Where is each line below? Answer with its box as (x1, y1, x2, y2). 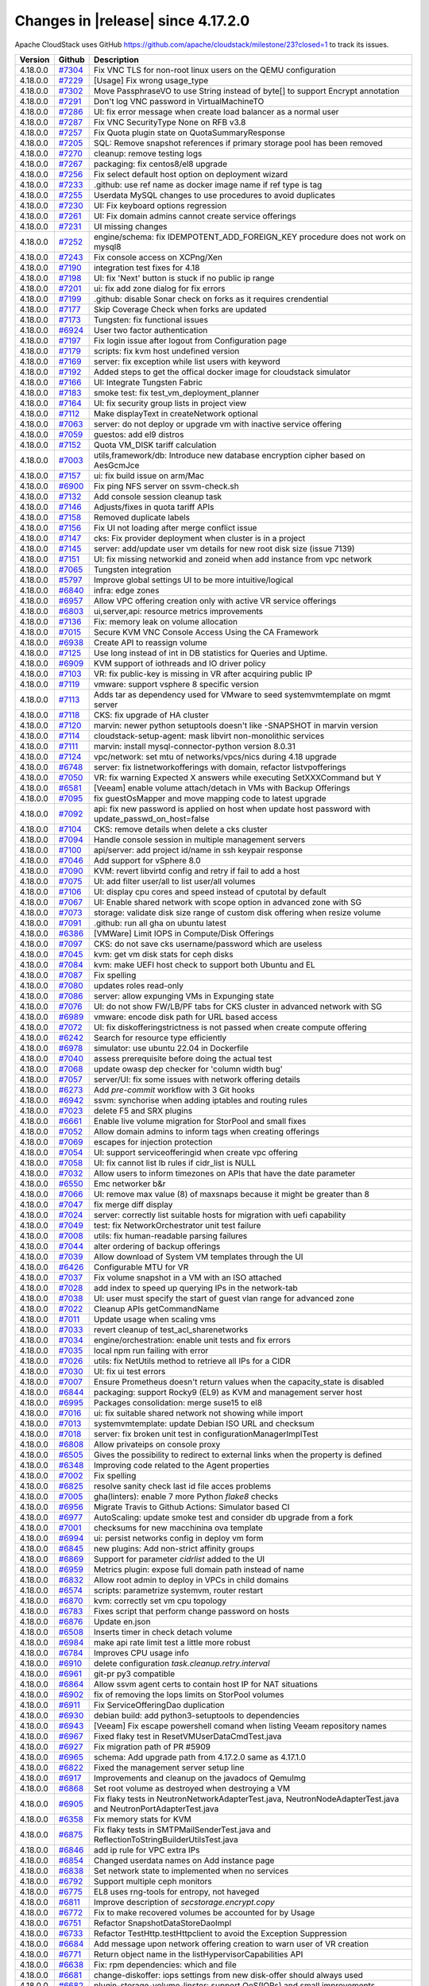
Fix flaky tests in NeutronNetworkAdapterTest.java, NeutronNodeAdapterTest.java (94, 1793, 400, 1804)
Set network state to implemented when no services (94, 1865, 289, 1876)
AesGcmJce (94, 459, 140, 470)
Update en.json (94, 1616, 151, 1627)
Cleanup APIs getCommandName (94, 1303, 220, 1314)
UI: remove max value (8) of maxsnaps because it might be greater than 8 (94, 1188, 369, 1200)
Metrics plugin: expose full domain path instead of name (94, 1563, 305, 1575)
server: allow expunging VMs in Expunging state (94, 990, 274, 1001)
